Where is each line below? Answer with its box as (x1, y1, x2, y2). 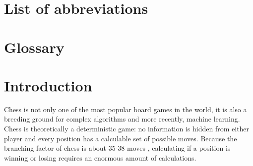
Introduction (4, 75, 92, 95)
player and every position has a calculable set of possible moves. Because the (4, 133, 237, 143)
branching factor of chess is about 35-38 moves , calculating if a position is (4, 143, 231, 153)
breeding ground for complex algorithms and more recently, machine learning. (4, 114, 240, 124)
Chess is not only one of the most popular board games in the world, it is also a (4, 104, 247, 114)
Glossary (4, 37, 64, 57)
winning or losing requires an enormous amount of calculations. (4, 152, 196, 163)
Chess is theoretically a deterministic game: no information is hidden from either (4, 124, 250, 134)
